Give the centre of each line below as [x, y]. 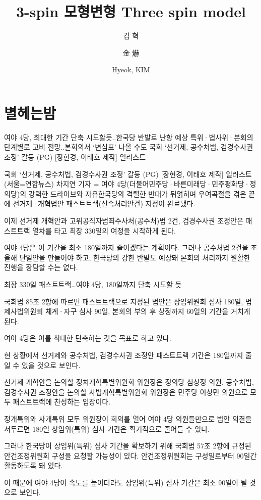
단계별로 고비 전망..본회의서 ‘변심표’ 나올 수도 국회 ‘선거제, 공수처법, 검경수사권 [129, 147]
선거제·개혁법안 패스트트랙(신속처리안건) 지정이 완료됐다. [104, 203]
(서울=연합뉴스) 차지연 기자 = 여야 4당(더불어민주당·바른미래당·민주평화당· [127, 184]
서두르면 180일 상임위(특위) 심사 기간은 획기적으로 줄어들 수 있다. [107, 428]
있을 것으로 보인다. [51, 365]
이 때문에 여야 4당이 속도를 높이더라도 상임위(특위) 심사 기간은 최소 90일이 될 [126, 482]
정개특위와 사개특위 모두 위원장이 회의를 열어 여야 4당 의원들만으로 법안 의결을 [128, 418]
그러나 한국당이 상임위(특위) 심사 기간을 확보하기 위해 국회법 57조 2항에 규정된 [128, 446]
